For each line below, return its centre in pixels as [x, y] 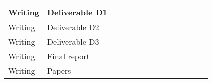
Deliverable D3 [73, 42]
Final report [68, 56]
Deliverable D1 [77, 12]
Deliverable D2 [73, 27]
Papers [59, 71]
